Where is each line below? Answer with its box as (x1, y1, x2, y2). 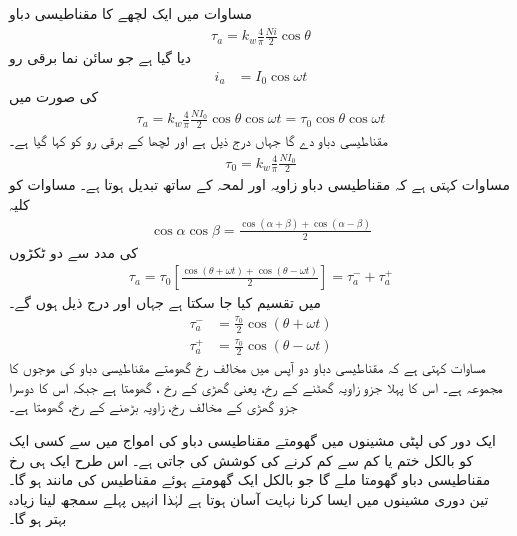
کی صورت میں (9, 86, 99, 107)
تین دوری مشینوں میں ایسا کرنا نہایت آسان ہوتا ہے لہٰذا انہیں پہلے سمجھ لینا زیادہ (9, 488, 489, 509)
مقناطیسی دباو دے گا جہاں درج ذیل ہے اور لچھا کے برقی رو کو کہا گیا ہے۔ (9, 130, 388, 151)
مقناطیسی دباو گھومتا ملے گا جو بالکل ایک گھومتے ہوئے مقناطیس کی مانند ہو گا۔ (9, 469, 491, 490)
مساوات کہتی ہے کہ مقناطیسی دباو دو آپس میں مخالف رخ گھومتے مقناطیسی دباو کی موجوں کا (9, 357, 486, 378)
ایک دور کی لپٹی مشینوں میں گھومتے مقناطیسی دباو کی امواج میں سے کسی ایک (9, 429, 496, 450)
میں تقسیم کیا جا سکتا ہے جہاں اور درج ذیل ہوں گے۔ (9, 292, 321, 313)
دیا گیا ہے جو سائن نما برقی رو (9, 46, 192, 67)
